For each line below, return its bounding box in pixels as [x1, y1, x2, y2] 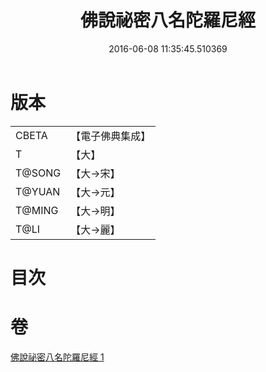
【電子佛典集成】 [70, 129, 152, 143]
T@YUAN [15, 184, 61, 198]
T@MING [15, 203, 59, 217]
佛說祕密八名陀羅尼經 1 [10, 351, 105, 363]
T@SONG [15, 166, 62, 180]
